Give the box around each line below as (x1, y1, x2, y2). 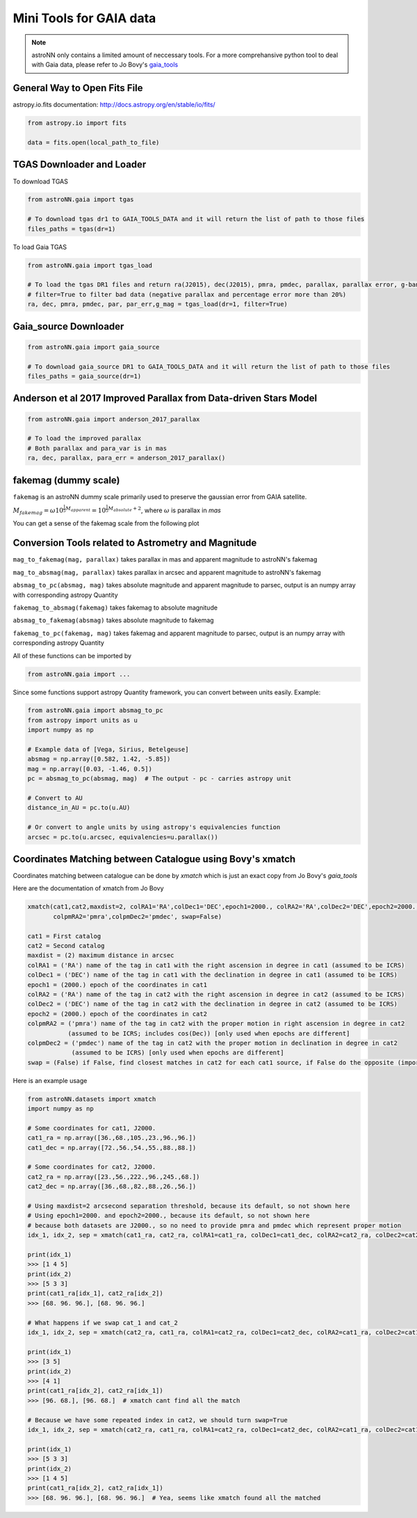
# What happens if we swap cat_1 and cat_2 (27, 1319, 179, 1327)
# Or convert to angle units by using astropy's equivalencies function (27, 824, 281, 831)
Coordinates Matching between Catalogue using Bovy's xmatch (13, 853, 296, 865)
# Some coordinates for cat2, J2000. (27, 1163, 156, 1171)
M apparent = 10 (65, 505, 106, 514)
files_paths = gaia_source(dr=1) (27, 372, 142, 380)
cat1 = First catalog (27, 932, 101, 940)
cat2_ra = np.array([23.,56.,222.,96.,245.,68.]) (27, 1173, 200, 1181)
